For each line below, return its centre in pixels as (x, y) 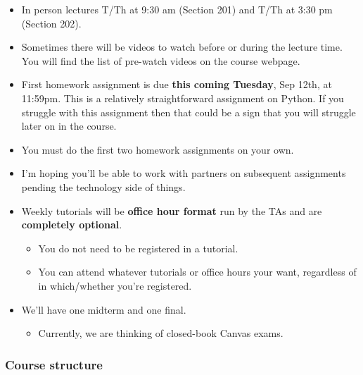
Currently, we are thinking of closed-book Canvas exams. (161, 333)
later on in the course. (69, 126)
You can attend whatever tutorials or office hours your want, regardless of (197, 272)
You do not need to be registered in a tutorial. (138, 248)
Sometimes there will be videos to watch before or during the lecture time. (182, 47)
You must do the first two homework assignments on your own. (158, 149)
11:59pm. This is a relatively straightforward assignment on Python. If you (183, 98)
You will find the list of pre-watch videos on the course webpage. (161, 60)
